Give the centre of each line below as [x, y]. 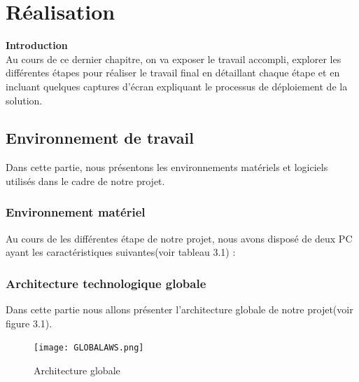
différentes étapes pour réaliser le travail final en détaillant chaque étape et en [173, 73]
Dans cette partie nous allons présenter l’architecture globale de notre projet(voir [179, 309]
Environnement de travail [100, 138]
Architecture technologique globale [106, 283]
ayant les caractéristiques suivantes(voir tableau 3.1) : [121, 252]
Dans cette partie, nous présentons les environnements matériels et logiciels [167, 167]
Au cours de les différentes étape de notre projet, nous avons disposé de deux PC [179, 238]
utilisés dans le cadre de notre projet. [85, 180]
